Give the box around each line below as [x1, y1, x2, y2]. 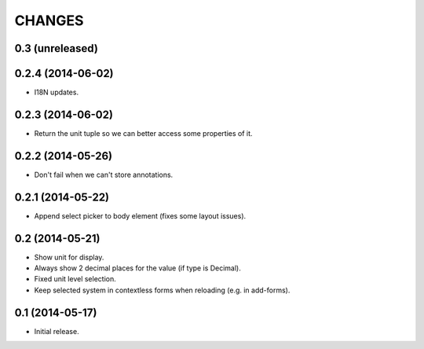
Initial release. [34, 326, 79, 336]
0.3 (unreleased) [14, 42, 98, 55]
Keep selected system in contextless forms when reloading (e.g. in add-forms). [34, 285, 291, 295]
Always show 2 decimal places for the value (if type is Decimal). [34, 263, 241, 273]
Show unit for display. [34, 252, 104, 262]
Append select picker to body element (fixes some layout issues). [34, 211, 247, 220]
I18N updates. [34, 87, 79, 97]
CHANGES [14, 12, 84, 29]
